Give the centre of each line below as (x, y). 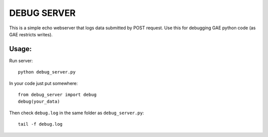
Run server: (21, 61)
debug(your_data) (39, 102)
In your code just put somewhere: (43, 83)
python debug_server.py (47, 72)
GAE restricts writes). (31, 34)
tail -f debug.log (40, 124)
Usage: (21, 49)
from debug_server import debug (57, 95)
